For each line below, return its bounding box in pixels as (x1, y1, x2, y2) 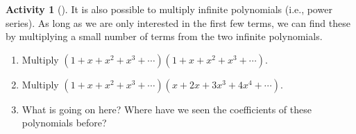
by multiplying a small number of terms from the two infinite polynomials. (6, 29, 323, 44)
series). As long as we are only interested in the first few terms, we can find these (6, 15, 350, 30)
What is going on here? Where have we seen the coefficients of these (22, 102, 312, 116)
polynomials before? (22, 115, 107, 130)
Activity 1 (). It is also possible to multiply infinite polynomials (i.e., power (6, 2, 332, 16)
